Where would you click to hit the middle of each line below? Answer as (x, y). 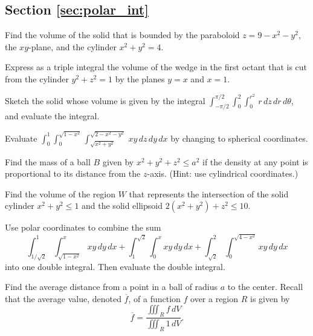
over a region (215, 298)
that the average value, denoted (63, 298)
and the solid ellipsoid (122, 206)
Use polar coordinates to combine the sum (83, 227)
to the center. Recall (265, 287)
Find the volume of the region (60, 193)
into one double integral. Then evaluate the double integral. (115, 266)
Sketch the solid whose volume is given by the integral (105, 100)
